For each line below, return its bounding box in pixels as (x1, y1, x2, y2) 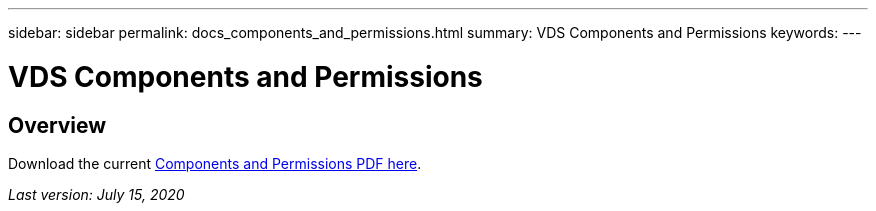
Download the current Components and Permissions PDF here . (8, 154, 422, 172)
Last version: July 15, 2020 (8, 185, 185, 203)
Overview (8, 112, 107, 138)
